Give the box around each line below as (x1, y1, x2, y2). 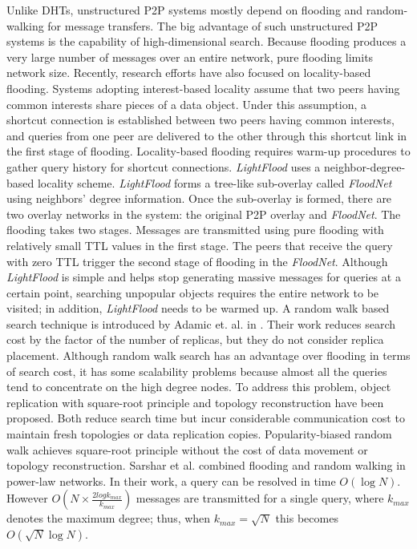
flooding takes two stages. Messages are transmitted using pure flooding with (6, 221, 384, 238)
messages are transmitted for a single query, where (136, 490, 384, 507)
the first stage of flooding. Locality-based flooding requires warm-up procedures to (6, 143, 411, 159)
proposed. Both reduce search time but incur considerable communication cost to (6, 410, 405, 426)
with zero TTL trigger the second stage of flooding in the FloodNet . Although (6, 252, 388, 269)
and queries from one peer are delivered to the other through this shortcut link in (6, 127, 407, 143)
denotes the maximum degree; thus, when (6, 510, 211, 527)
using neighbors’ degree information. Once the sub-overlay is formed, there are (6, 190, 392, 207)
